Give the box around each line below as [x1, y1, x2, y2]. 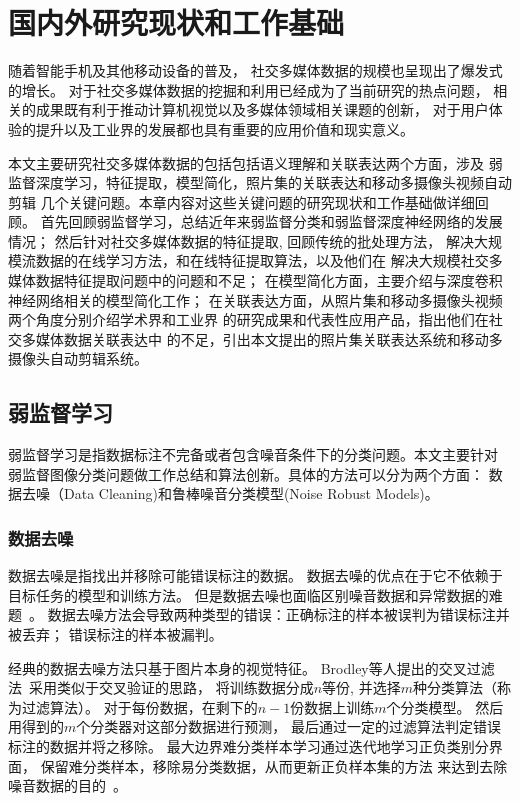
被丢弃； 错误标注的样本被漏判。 [8, 624, 223, 645]
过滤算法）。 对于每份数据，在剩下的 [21, 696, 258, 717]
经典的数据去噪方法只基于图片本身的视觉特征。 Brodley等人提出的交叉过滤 [8, 657, 495, 678]
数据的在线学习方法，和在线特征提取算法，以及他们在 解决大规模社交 [35, 250, 489, 271]
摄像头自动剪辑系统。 [8, 348, 148, 369]
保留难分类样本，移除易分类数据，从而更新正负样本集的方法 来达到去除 [40, 755, 508, 776]
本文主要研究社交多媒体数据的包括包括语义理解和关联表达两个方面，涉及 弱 [8, 152, 503, 173]
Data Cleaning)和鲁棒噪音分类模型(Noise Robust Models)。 [63, 483, 439, 504]
